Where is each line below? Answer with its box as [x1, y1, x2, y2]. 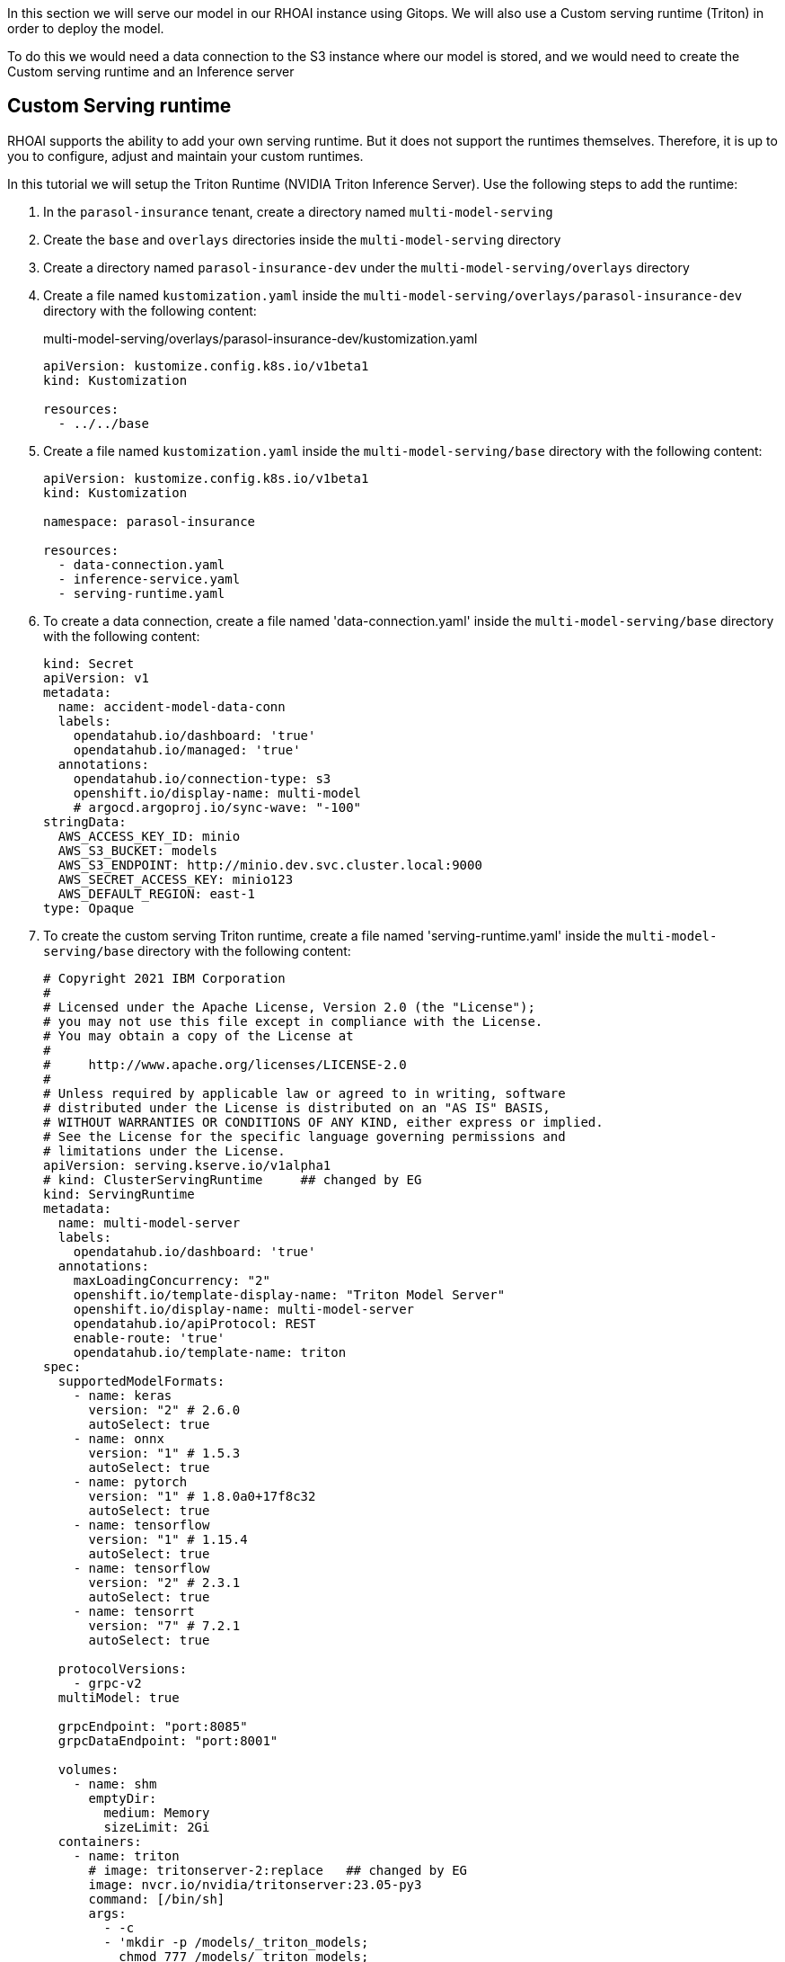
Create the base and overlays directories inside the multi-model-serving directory [43, 231, 561, 247]
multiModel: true [57, 1690, 180, 1705]
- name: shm [73, 1776, 157, 1791]
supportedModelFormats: [57, 1373, 225, 1388]
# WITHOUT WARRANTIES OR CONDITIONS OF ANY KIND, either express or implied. [43, 1114, 604, 1129]
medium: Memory [103, 1805, 210, 1820]
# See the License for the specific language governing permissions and [43, 1128, 566, 1144]
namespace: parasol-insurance [43, 513, 256, 529]
